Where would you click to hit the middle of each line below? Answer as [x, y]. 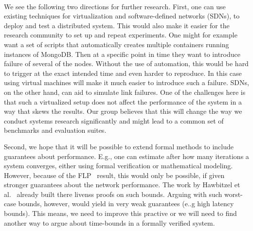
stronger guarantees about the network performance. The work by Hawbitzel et [122, 185]
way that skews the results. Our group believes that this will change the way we [123, 111]
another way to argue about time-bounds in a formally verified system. [109, 222]
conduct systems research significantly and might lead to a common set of [114, 120]
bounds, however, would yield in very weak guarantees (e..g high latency [126, 204]
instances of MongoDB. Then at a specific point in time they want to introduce [122, 54]
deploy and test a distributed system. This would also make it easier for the [117, 25]
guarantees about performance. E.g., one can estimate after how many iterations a [126, 156]
